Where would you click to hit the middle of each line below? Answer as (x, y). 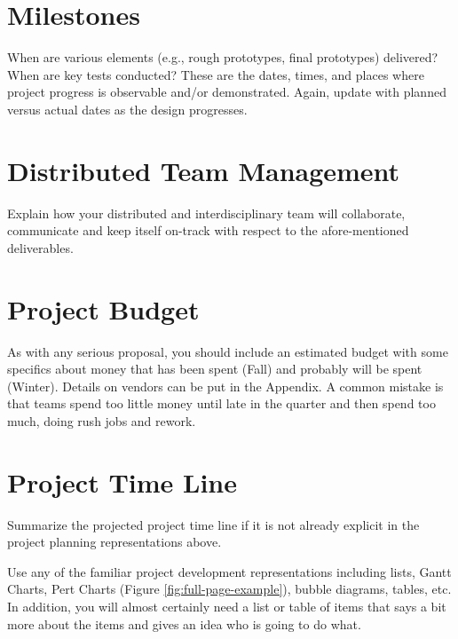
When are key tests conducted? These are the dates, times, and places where (216, 74)
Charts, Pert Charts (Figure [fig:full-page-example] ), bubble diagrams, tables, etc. (229, 589)
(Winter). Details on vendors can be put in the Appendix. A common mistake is (225, 386)
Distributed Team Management (204, 170)
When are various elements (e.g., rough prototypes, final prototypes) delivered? (223, 57)
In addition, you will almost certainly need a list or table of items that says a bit (227, 606)
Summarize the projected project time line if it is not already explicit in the (213, 524)
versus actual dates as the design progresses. (127, 109)
